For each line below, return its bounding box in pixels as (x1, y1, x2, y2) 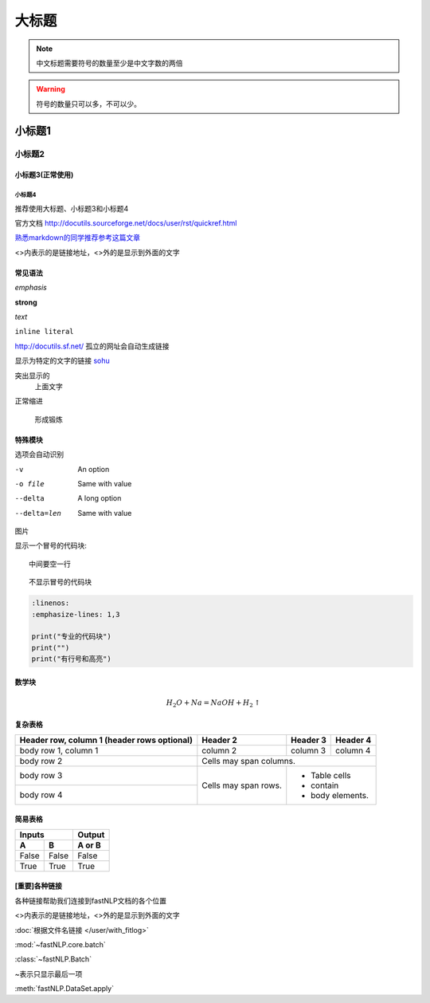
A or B (77, 840, 101, 851)
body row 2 (19, 755, 63, 766)
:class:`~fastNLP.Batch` (14, 954, 92, 964)
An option (77, 464, 110, 474)
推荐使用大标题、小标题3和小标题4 (14, 203, 129, 213)
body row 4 (19, 789, 63, 800)
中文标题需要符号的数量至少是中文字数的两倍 (36, 58, 183, 68)
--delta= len (14, 509, 61, 517)
